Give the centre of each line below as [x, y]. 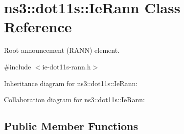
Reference [38, 27]
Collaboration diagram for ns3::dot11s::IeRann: [74, 100]
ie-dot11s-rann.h [67, 66]
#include [18, 66]
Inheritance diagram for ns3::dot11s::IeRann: [71, 83]
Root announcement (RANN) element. [62, 50]
